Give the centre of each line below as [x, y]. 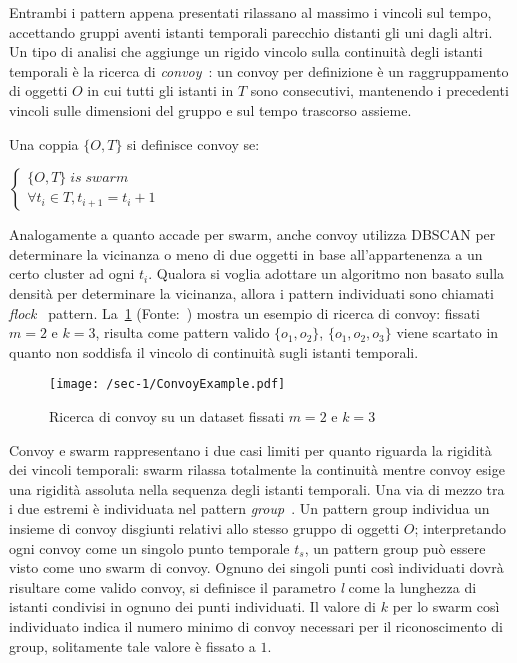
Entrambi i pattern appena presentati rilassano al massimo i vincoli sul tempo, [250, 12]
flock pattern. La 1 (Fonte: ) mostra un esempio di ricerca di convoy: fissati [244, 312]
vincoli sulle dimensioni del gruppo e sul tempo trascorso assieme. [210, 109]
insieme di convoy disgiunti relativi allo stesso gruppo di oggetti [204, 527]
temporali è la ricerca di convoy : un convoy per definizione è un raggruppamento [259, 70]
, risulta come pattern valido [182, 332]
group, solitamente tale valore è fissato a [132, 645]
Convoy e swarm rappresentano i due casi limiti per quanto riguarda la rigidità [250, 449]
